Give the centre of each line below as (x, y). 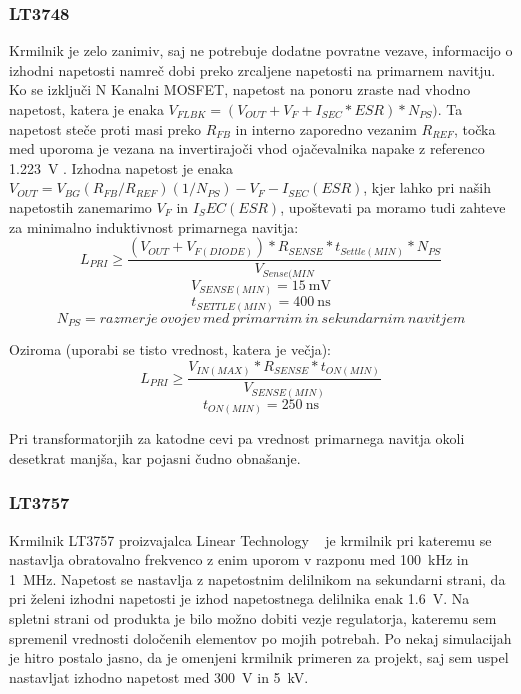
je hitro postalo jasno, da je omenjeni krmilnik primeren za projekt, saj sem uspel (259, 657)
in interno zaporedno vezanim (326, 128)
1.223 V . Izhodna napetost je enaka (121, 167)
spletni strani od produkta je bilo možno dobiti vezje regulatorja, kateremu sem (253, 618)
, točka (474, 128)
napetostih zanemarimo (80, 206)
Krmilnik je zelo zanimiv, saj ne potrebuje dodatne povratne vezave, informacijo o (261, 50)
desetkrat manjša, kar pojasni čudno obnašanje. (155, 457)
